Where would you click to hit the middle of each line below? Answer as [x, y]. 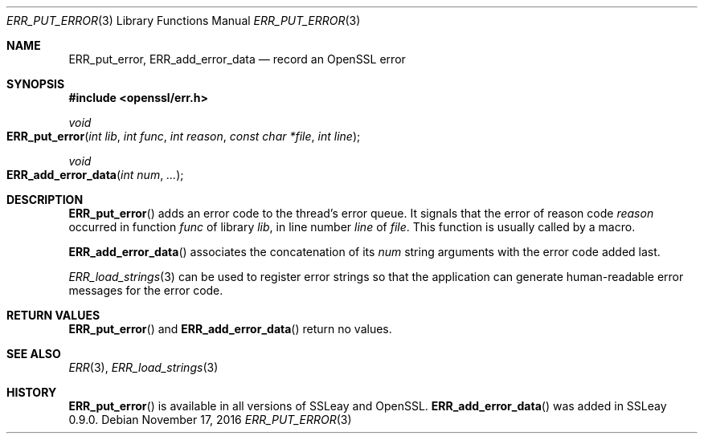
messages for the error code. [146, 290]
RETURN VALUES [53, 315]
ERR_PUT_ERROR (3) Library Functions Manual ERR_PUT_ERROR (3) [184, 20]
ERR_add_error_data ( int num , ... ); [95, 175]
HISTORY [32, 392]
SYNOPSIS [36, 84]
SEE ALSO [34, 354]
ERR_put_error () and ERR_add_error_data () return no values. [230, 329]
